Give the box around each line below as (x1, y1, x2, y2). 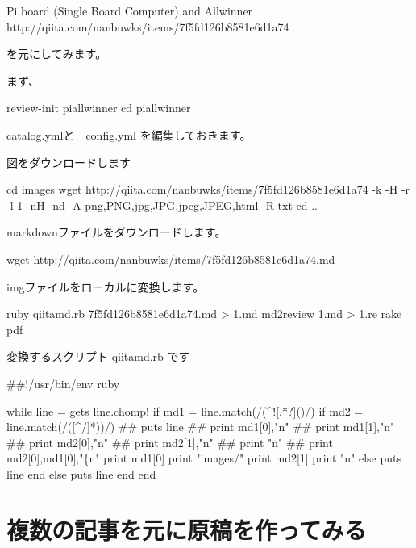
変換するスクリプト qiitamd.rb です (6, 348, 190, 365)
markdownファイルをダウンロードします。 (6, 224, 227, 241)
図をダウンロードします (6, 153, 131, 170)
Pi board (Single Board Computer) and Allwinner (6, 2, 253, 19)
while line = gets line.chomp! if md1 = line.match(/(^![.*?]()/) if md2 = (6, 402, 364, 419)
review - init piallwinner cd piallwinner (6, 99, 191, 116)
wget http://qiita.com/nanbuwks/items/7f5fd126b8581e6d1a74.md (6, 250, 335, 267)
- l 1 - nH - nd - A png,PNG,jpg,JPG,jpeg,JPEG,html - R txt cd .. (6, 196, 318, 213)
